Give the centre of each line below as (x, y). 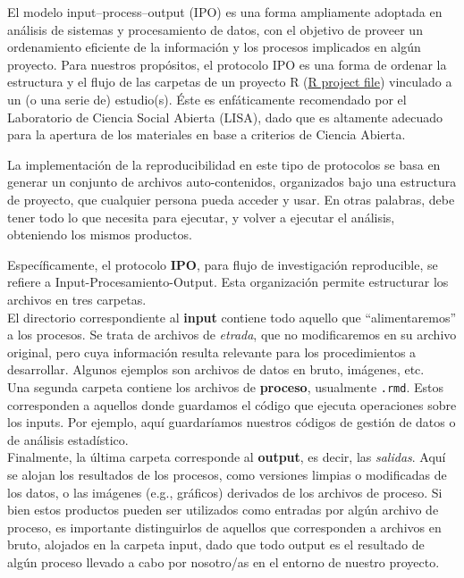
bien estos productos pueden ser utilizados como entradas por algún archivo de (223, 510)
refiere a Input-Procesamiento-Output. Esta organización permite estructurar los (228, 282)
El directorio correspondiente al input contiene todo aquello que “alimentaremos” (232, 317)
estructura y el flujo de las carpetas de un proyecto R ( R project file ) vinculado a (230, 82)
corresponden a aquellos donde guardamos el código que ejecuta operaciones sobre (232, 404)
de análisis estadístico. (68, 439)
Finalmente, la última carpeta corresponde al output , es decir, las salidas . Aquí (227, 457)
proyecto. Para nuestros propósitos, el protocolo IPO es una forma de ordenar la (227, 64)
